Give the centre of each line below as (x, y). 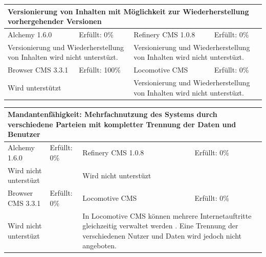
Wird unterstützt (35, 87)
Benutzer (24, 134)
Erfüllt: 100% (100, 70)
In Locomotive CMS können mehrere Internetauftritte (167, 215)
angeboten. (99, 246)
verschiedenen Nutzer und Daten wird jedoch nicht (162, 235)
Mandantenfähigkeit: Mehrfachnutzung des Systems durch (113, 114)
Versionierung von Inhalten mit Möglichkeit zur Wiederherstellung (128, 11)
